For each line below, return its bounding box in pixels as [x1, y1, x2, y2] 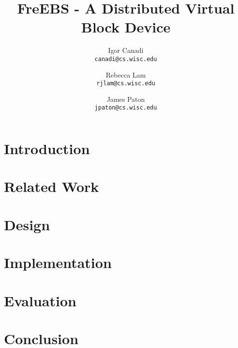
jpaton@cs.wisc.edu [94, 104, 157, 111]
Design [4, 214, 50, 234]
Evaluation [4, 290, 76, 310]
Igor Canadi [108, 45, 144, 55]
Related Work [4, 176, 99, 196]
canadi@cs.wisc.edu [94, 55, 157, 63]
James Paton [106, 94, 145, 104]
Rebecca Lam [105, 69, 146, 79]
